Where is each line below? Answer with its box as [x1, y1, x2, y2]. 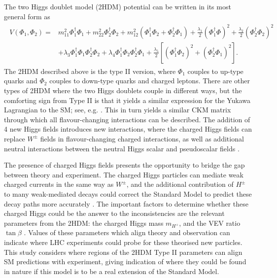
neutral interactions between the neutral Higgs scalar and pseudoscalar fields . [4, 143, 240, 153]
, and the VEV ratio [179, 217, 241, 228]
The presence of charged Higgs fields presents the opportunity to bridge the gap [4, 160, 245, 170]
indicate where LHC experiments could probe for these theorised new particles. [4, 237, 242, 247]
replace [4, 133, 25, 143]
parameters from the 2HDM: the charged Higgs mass [4, 217, 164, 228]
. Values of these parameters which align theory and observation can [24, 227, 230, 238]
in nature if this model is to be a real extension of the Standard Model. [4, 266, 219, 276]
